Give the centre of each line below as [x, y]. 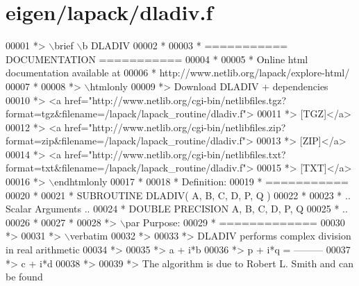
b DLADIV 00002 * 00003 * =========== [185, 45]
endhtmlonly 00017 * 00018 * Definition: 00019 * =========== [201, 182]
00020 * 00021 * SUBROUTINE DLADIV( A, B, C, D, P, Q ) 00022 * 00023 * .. [178, 195]
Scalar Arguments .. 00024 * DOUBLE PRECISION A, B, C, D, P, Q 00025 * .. [177, 209]
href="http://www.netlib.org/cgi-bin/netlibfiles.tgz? [175, 100]
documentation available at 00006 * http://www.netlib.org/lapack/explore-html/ [178, 73]
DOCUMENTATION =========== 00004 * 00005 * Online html [157, 59]
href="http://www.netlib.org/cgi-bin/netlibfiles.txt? [175, 154]
